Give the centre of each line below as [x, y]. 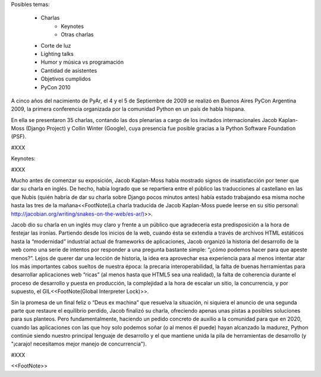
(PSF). [19, 136]
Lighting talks [57, 54]
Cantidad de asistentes [69, 70]
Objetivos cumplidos [66, 79]
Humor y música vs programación [82, 62]
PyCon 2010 [56, 87]
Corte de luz [56, 45]
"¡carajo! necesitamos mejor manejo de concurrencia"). [79, 344]
